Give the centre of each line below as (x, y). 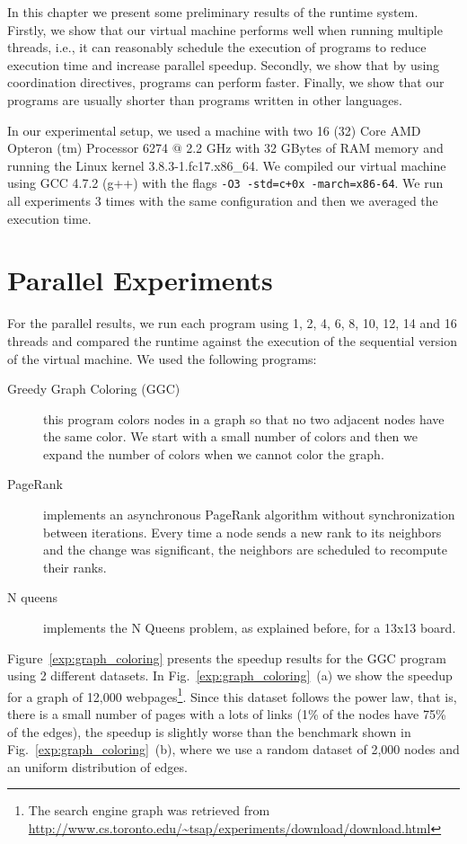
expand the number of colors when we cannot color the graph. (214, 453)
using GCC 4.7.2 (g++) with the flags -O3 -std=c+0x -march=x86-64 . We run (225, 183)
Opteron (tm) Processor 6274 (88, 148)
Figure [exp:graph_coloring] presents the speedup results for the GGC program (227, 657)
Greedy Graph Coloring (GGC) (94, 389)
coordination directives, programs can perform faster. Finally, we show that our (226, 82)
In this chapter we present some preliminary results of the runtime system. (213, 12)
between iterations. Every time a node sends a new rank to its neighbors (242, 532)
